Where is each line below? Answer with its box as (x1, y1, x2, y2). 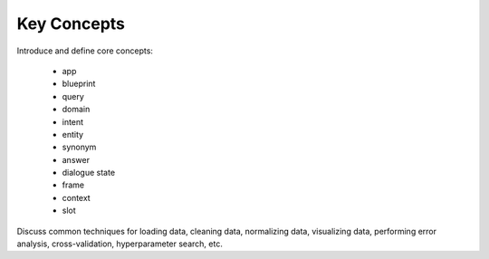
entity (62, 129, 84, 139)
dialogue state (62, 168, 116, 178)
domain (62, 104, 91, 115)
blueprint (62, 78, 96, 90)
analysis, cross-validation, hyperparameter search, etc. (16, 238, 224, 249)
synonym (62, 141, 97, 153)
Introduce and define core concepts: (16, 45, 154, 56)
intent (62, 116, 84, 127)
